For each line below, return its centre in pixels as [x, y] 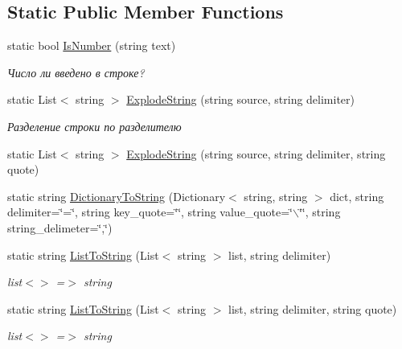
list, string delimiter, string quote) [313, 308]
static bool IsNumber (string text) [92, 45]
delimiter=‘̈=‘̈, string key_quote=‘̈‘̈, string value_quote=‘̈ [150, 212]
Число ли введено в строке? [76, 72]
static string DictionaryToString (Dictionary [117, 196]
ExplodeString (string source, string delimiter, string [256, 153]
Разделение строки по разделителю [94, 126]
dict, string [357, 196]
